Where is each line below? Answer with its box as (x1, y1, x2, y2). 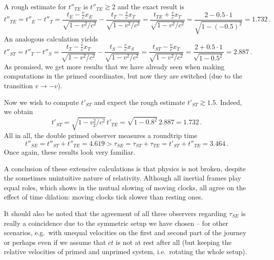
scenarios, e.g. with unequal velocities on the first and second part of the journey (4, 227, 247, 238)
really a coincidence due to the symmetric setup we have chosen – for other (4, 218, 228, 228)
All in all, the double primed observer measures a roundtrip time (4, 130, 197, 140)
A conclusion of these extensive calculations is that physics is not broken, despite (4, 163, 246, 173)
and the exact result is (117, 1, 185, 11)
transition (4, 80, 33, 90)
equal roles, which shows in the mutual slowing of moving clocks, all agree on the (4, 182, 246, 192)
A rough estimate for (4, 1, 66, 11)
